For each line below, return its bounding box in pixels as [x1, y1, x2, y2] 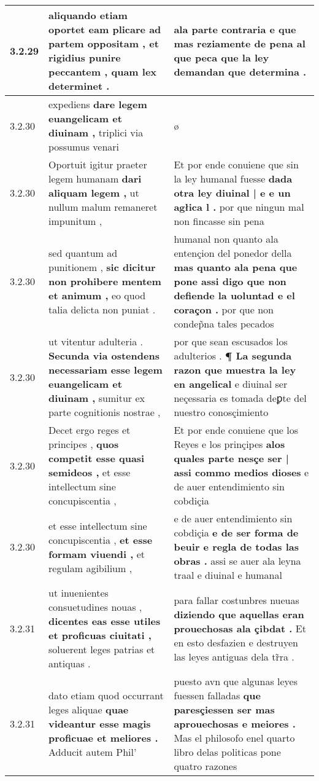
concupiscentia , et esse [48, 532, 153, 547]
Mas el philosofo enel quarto [174, 731, 295, 745]
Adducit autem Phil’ [48, 745, 137, 759]
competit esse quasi [48, 451, 145, 465]
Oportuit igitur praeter [48, 157, 147, 171]
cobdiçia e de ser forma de [174, 525, 299, 540]
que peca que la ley [174, 50, 269, 65]
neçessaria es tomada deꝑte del [174, 391, 307, 405]
